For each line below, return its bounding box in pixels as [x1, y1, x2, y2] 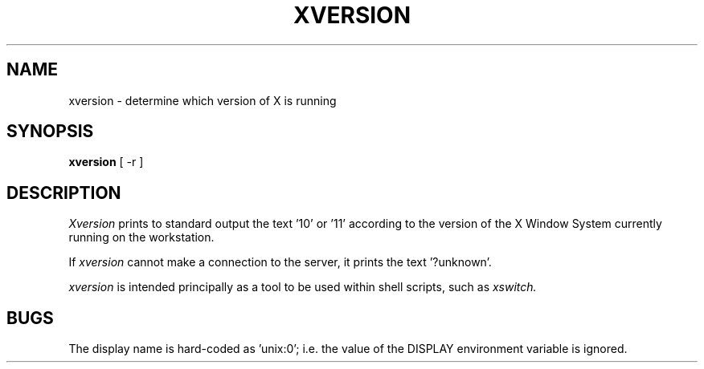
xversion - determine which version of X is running [68, 93, 337, 107]
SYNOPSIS [6, 121, 94, 142]
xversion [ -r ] [68, 155, 144, 169]
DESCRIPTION [6, 182, 121, 203]
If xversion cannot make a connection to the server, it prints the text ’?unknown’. [68, 255, 492, 270]
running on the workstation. [68, 230, 215, 245]
